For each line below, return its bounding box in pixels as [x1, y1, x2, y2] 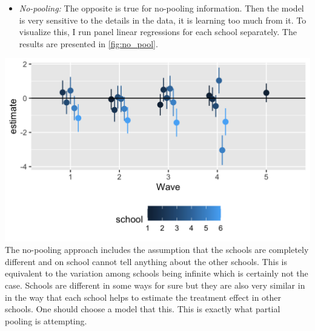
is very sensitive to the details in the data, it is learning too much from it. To [19, 13, 307, 26]
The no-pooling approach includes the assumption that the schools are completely [5, 243, 309, 256]
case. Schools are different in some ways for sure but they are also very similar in [5, 278, 305, 291]
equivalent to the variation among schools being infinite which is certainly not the [5, 267, 308, 280]
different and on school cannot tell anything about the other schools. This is [5, 255, 287, 267]
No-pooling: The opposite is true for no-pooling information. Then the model [19, 2, 304, 14]
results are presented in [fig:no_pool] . [19, 37, 158, 50]
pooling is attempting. [5, 314, 87, 327]
